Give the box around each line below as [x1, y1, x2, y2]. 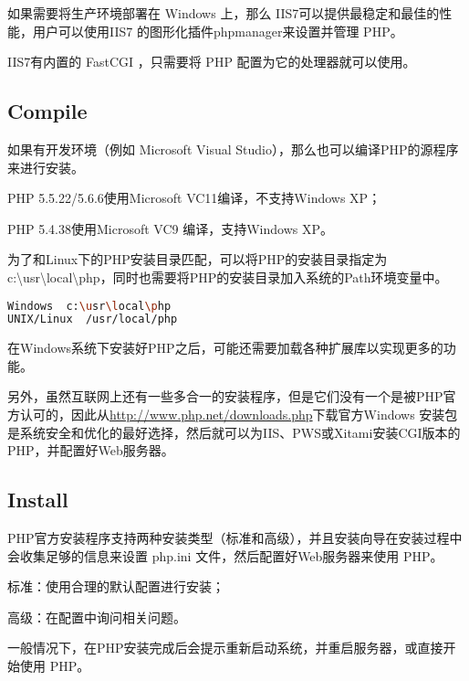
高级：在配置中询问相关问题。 [7, 607, 186, 626]
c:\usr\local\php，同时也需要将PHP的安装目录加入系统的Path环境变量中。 [7, 267, 448, 286]
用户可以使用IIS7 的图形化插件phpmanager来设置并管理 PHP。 [32, 21, 403, 40]
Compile [7, 97, 88, 125]
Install [7, 485, 68, 514]
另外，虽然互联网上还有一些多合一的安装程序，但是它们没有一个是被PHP [7, 387, 443, 406]
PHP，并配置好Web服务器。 [7, 441, 174, 460]
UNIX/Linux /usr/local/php [7, 313, 178, 326]
